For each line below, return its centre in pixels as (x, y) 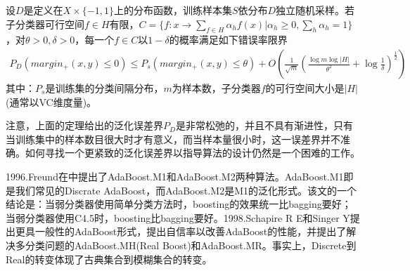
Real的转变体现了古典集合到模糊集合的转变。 (109, 259)
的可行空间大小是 (305, 88)
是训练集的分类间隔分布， (104, 88)
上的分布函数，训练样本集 (173, 10)
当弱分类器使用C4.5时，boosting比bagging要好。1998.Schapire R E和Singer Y (178, 217)
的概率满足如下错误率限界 (228, 40)
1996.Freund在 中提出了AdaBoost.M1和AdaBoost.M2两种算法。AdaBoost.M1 (175, 176)
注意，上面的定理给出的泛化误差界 (84, 125)
